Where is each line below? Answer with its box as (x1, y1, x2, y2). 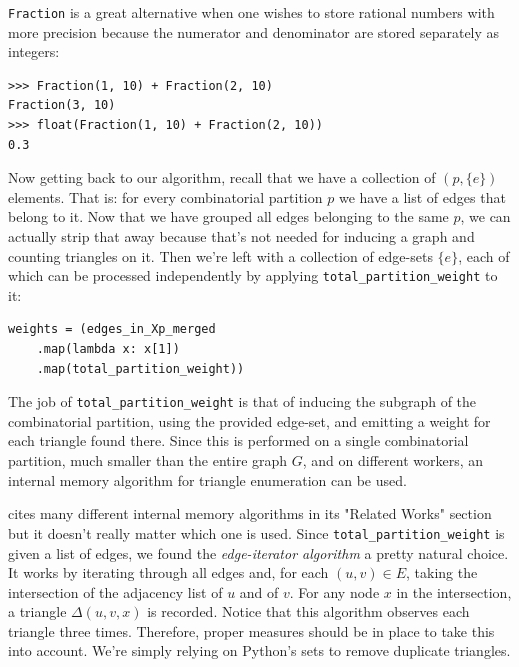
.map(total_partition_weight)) (36, 361, 245, 376)
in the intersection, (396, 581, 512, 602)
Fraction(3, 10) (8, 98, 116, 113)
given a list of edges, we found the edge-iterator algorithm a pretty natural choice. (8, 542, 509, 563)
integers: (8, 41, 60, 62)
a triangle (8, 601, 67, 622)
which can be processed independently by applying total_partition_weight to (8, 265, 498, 286)
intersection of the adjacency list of (8, 581, 223, 602)
